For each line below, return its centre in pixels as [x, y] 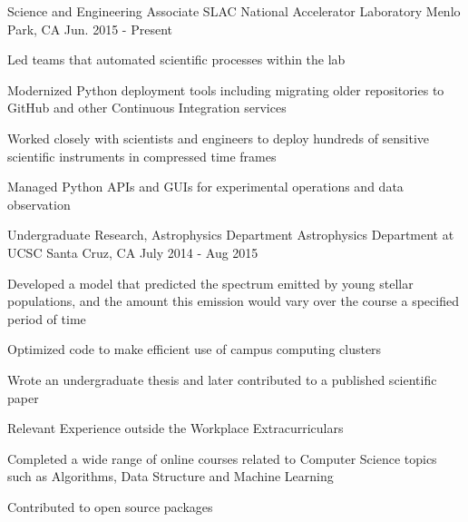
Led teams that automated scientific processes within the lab [176, 59]
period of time [47, 318]
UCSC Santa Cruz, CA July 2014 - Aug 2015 [133, 252]
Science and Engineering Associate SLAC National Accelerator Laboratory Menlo [234, 11]
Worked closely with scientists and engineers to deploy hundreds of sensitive [219, 138]
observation [39, 204]
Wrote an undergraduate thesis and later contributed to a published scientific [222, 379]
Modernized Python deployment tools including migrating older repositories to [226, 89]
